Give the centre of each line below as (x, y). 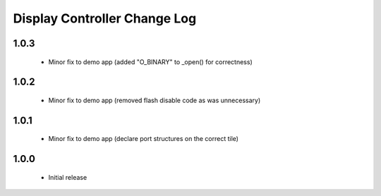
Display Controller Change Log (105, 18)
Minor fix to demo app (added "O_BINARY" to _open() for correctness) (151, 62)
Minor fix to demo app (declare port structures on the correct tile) (144, 139)
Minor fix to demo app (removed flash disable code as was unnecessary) (155, 100)
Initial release (68, 177)
